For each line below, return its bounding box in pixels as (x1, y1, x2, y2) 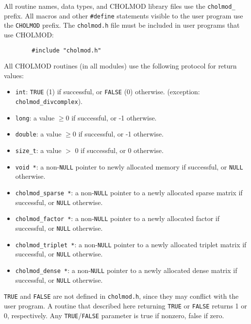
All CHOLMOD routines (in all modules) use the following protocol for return (4, 61, 237, 71)
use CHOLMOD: (4, 29, 54, 39)
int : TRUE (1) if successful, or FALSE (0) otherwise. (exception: (15, 86, 200, 97)
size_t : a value (15, 145, 62, 155)
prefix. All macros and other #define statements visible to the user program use (4, 10, 243, 20)
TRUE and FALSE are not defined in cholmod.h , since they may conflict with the (4, 291, 239, 301)
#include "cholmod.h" (32, 47, 101, 54)
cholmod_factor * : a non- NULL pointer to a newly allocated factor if (15, 213, 219, 223)
